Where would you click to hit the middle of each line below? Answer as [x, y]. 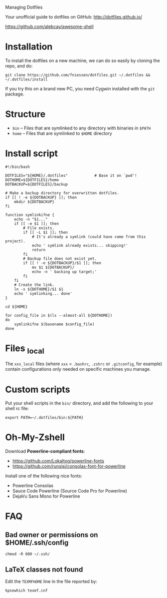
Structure [25, 114]
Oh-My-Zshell [35, 437]
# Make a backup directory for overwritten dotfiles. [62, 193]
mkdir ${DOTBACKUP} [34, 202]
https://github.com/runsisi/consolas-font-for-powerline [69, 466]
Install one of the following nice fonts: [44, 476]
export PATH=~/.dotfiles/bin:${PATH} [44, 418]
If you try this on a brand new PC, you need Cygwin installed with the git [80, 88]
